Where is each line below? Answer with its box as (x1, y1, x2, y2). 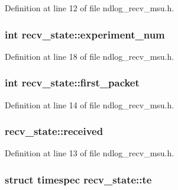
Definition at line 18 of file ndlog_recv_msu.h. (5, 50, 174, 62)
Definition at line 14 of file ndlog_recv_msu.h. (5, 98, 174, 111)
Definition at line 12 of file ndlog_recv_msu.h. (5, 2, 174, 14)
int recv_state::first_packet (5, 75, 140, 90)
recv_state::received (5, 124, 103, 139)
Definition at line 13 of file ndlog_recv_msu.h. (5, 147, 174, 159)
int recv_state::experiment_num (5, 27, 165, 41)
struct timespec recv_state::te (5, 172, 152, 186)
